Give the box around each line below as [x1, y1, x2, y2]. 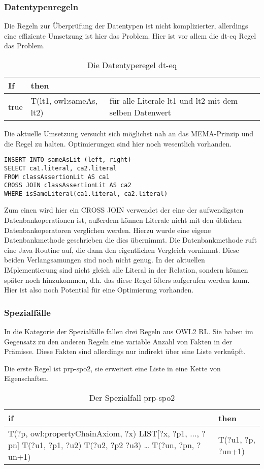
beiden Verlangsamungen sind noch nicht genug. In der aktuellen [4, 254, 205, 265]
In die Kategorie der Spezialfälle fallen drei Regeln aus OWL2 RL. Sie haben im [4, 326, 253, 337]
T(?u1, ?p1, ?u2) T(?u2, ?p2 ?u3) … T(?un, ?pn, [22, 439, 194, 451]
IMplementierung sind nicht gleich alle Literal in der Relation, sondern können [4, 265, 248, 275]
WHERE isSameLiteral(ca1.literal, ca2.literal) [4, 190, 168, 197]
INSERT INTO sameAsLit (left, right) [4, 156, 131, 164]
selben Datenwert [109, 106, 172, 118]
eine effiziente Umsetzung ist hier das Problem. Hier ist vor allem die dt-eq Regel [4, 30, 256, 41]
